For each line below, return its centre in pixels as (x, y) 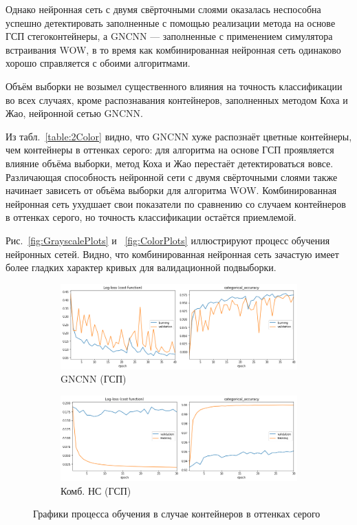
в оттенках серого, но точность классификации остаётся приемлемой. (151, 217)
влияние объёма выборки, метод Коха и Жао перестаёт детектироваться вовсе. (170, 163)
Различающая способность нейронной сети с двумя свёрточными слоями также (172, 176)
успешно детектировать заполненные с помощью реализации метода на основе (171, 22)
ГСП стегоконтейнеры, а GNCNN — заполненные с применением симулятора (169, 36)
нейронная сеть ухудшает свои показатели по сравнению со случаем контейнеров (176, 203)
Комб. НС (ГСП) (96, 490)
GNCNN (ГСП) (94, 379)
